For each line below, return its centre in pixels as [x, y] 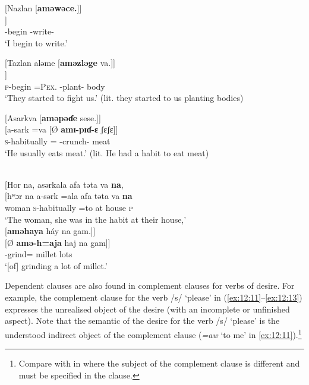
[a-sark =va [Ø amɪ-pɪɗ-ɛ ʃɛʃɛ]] [62, 129]
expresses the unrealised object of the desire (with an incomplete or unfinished [147, 309]
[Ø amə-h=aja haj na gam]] [58, 242]
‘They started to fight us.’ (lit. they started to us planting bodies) [124, 98]
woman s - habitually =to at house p [69, 207]
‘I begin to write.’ [36, 42]
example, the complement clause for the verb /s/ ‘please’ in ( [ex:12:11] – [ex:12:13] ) [154, 297]
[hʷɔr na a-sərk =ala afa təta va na [69, 196]
